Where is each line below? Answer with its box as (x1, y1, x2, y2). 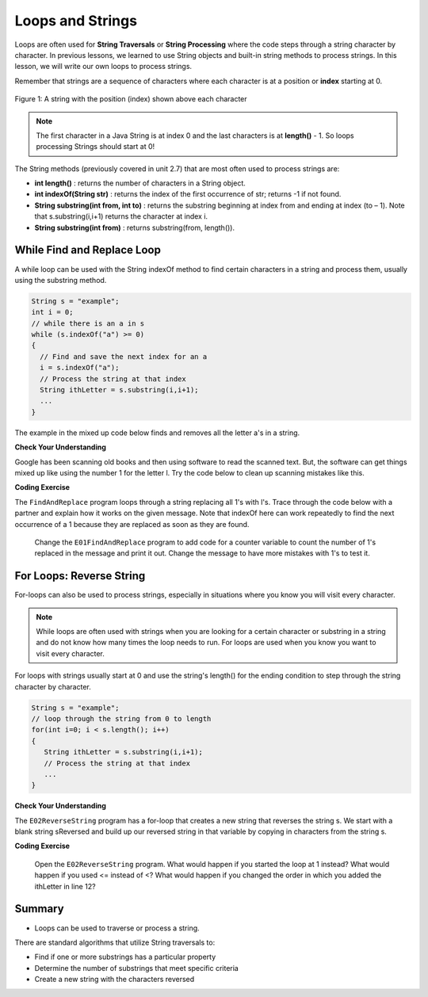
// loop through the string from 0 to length (31, 714, 212, 723)
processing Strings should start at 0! (36, 142, 155, 151)
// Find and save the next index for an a (40, 352, 208, 361)
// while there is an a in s (31, 319, 145, 328)
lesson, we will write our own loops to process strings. (14, 62, 193, 71)
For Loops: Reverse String (14, 569, 146, 583)
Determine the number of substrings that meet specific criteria (34, 963, 239, 972)
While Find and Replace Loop (14, 243, 162, 257)
